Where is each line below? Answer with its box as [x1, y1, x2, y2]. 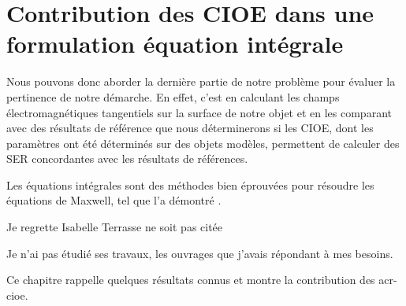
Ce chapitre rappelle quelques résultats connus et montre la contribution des [6, 271, 375, 288]
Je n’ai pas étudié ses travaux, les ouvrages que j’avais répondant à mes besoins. [6, 245, 393, 261]
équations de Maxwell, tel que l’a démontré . [6, 192, 222, 208]
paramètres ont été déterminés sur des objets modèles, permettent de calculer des [6, 135, 400, 151]
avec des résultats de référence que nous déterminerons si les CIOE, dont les [6, 120, 374, 136]
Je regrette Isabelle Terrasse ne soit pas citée [6, 219, 223, 235]
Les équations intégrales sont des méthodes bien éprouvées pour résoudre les [6, 176, 374, 193]
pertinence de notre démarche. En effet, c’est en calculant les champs [6, 88, 340, 105]
